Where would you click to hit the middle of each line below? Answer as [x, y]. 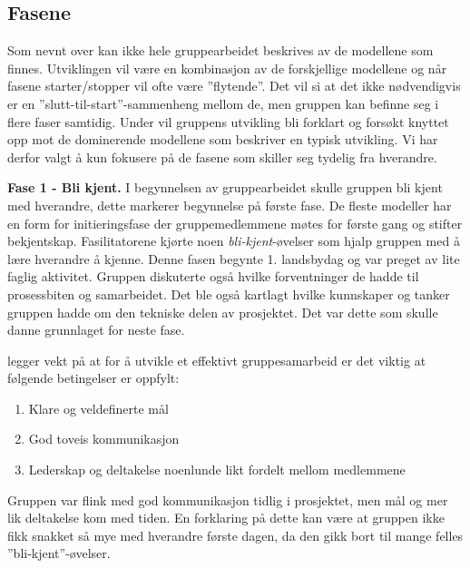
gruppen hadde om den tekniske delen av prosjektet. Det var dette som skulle [223, 312]
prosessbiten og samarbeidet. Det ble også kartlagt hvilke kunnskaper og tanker [229, 294]
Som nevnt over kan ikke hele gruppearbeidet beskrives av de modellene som [220, 50]
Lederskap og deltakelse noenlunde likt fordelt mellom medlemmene [217, 470]
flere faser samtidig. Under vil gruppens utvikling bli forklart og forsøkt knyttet [228, 121]
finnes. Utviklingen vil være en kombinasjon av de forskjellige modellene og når [227, 68]
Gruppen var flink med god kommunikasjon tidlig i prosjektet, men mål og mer [228, 499]
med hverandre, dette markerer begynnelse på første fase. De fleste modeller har [230, 205]
